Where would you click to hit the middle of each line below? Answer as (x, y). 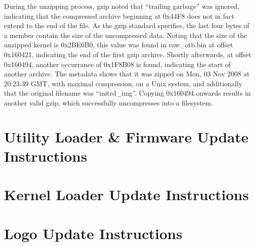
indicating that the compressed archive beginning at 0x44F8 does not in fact (119, 16)
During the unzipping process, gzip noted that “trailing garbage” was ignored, (122, 6)
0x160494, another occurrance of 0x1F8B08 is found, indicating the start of (117, 64)
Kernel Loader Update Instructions (127, 194)
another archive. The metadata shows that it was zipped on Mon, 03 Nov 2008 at (127, 74)
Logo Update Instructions (93, 233)
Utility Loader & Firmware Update (126, 136)
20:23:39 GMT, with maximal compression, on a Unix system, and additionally (123, 83)
